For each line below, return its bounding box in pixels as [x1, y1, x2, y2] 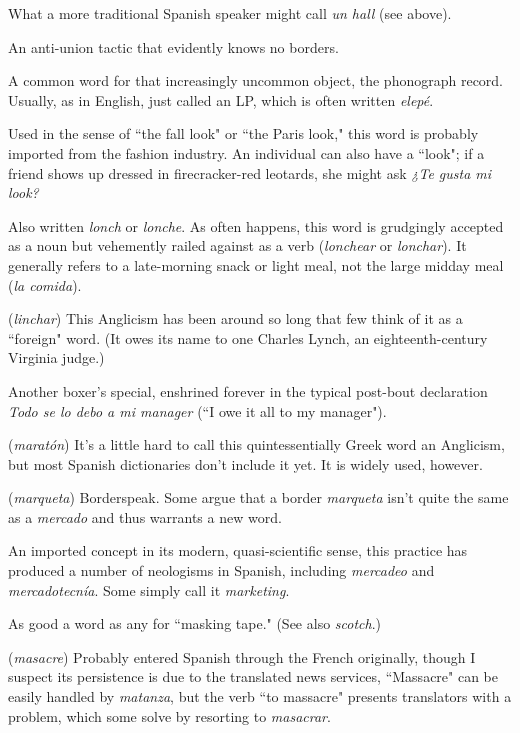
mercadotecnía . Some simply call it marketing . [8, 579, 290, 600]
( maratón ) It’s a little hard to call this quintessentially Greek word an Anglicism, [8, 434, 505, 455]
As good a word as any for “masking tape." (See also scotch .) [8, 613, 382, 634]
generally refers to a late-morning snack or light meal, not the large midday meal [8, 254, 504, 275]
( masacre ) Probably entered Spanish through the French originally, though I [8, 646, 476, 667]
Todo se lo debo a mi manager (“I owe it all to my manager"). [8, 400, 387, 421]
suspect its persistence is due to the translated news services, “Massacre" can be [8, 666, 498, 687]
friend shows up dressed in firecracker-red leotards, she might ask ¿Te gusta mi [8, 162, 492, 183]
